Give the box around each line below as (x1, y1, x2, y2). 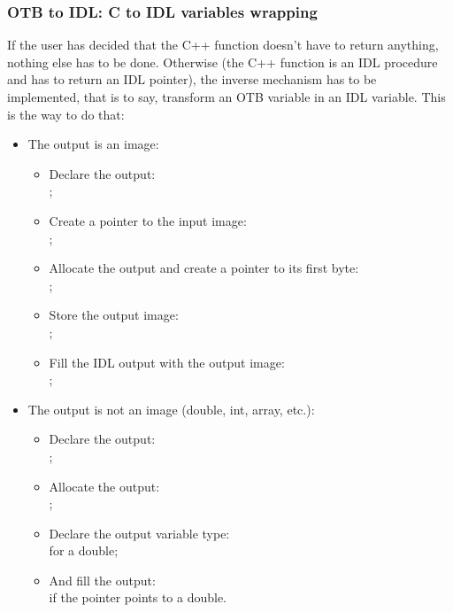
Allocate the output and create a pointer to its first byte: (49, 259, 359, 277)
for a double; (49, 541, 119, 560)
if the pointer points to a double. (49, 588, 227, 607)
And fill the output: (49, 570, 156, 589)
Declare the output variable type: (49, 523, 230, 542)
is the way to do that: (7, 105, 125, 123)
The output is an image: (27, 135, 159, 153)
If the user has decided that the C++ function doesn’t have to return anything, (7, 35, 439, 54)
